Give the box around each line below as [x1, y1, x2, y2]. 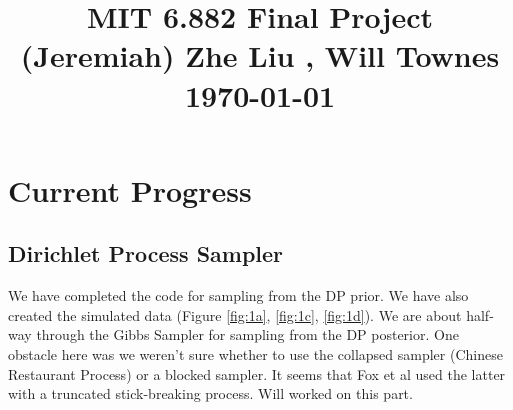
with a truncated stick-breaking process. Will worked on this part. [8, 383, 413, 404]
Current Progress [8, 169, 252, 210]
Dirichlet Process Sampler [8, 238, 284, 269]
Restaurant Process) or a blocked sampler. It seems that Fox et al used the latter [8, 363, 506, 384]
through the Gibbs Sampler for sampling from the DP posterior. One [36, 324, 459, 345]
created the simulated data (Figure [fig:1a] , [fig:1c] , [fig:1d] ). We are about [8, 304, 462, 325]
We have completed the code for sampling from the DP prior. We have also [8, 285, 469, 306]
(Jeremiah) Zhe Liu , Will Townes [20, 35, 500, 76]
